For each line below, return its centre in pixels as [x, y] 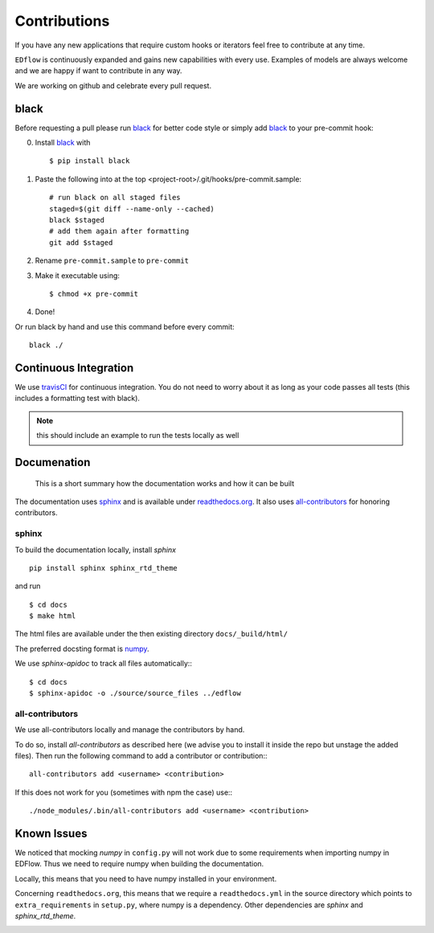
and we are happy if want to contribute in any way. [98, 71]
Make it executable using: [78, 275]
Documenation [53, 462]
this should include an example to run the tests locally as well [138, 436]
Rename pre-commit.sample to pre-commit [112, 260]
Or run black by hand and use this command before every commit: [125, 326]
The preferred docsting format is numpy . [82, 649]
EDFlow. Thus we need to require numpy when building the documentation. [139, 864]
